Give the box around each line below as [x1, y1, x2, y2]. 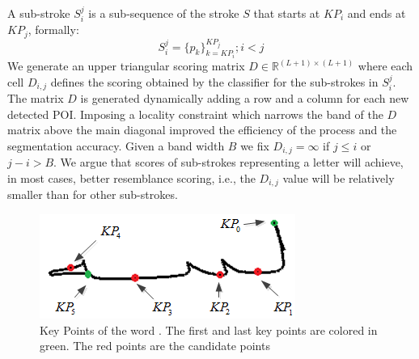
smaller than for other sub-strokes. [7, 186, 178, 203]
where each [358, 57, 413, 74]
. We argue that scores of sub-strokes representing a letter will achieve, [53, 154, 404, 171]
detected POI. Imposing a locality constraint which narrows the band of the [7, 105, 383, 122]
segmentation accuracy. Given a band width [7, 137, 225, 154]
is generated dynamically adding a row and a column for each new [80, 90, 409, 107]
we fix [240, 137, 269, 154]
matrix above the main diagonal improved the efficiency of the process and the [7, 121, 397, 138]
